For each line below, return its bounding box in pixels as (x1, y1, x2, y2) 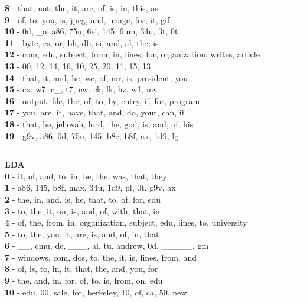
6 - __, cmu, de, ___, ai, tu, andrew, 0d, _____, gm (5, 239, 209, 252)
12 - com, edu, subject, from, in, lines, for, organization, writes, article (5, 48, 260, 60)
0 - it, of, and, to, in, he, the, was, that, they (5, 169, 167, 182)
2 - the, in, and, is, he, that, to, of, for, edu (5, 192, 161, 205)
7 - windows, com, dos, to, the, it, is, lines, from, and (5, 250, 197, 263)
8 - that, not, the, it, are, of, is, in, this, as (5, 2, 158, 14)
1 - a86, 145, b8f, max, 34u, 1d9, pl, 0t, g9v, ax (5, 181, 176, 194)
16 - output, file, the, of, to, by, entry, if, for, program (5, 94, 200, 107)
